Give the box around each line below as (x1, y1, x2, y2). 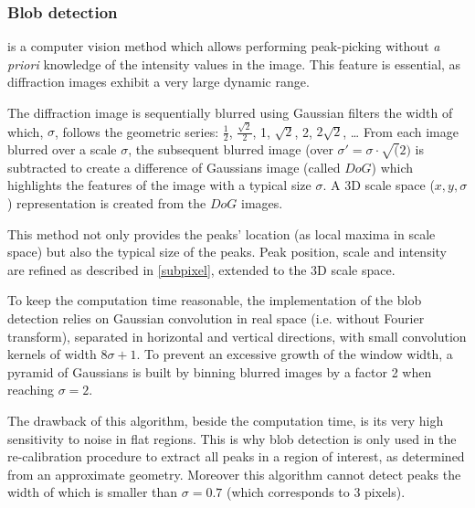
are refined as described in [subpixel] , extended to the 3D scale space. (7, 259, 396, 279)
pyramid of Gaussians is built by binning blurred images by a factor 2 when (7, 362, 432, 381)
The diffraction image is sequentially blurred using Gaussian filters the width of (7, 103, 453, 122)
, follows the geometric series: (54, 122, 219, 141)
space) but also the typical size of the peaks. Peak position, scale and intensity (7, 242, 447, 261)
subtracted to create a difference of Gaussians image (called (7, 157, 341, 176)
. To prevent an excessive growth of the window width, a (136, 344, 453, 364)
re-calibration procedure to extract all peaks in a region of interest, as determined (7, 447, 465, 466)
